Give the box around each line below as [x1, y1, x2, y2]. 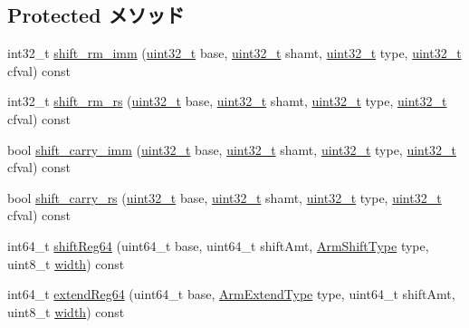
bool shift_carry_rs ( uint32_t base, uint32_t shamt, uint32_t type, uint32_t [7, 188, 442, 207]
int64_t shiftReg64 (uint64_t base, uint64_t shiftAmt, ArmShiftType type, [7, 236, 429, 255]
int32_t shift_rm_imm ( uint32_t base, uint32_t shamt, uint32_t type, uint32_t [7, 43, 462, 63]
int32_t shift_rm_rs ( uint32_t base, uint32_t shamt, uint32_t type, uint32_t [7, 92, 447, 111]
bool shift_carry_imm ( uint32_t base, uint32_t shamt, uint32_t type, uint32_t [7, 140, 456, 159]
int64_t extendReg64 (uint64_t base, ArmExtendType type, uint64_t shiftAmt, [7, 285, 455, 304]
